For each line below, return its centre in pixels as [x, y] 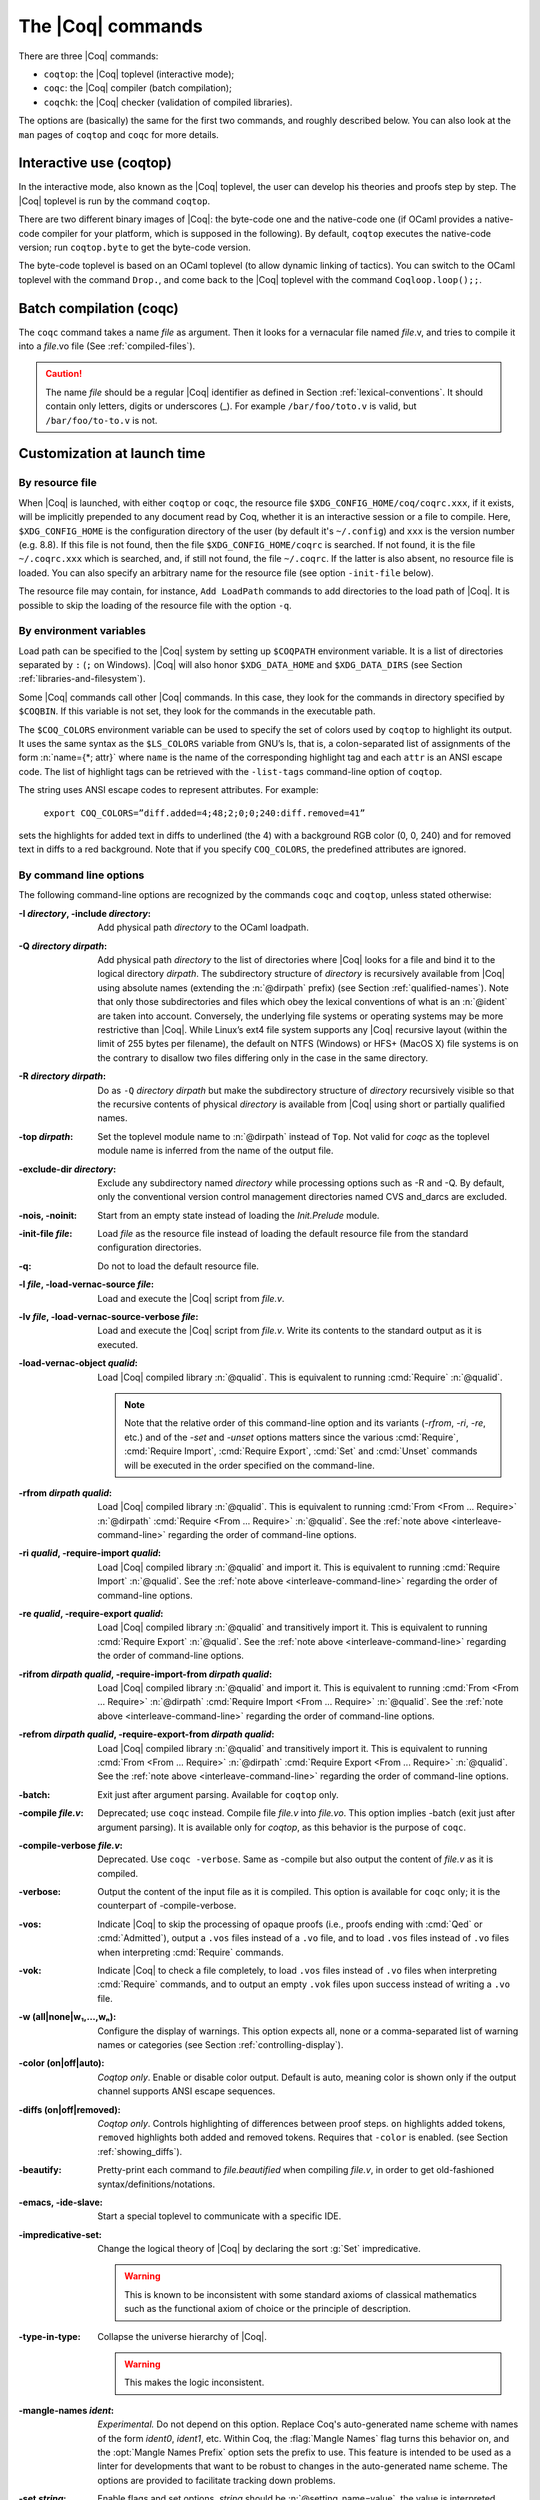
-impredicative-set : [60, 2234]
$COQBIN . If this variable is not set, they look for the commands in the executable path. [197, 711]
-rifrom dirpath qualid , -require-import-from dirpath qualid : [145, 1674]
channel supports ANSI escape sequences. [186, 2091]
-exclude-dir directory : [67, 1169]
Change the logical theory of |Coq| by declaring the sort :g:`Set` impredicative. [259, 2249]
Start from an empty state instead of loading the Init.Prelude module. [238, 1215]
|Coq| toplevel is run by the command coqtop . [114, 201]
